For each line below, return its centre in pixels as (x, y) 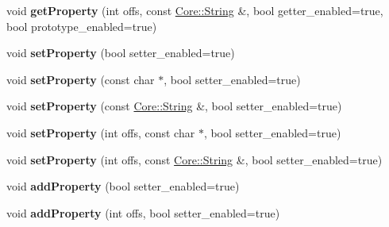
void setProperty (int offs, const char (101, 132)
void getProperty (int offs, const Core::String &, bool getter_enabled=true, (195, 10)
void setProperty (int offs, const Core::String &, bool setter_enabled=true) (194, 159)
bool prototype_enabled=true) (82, 26)
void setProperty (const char (81, 79)
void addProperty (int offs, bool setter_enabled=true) (143, 212)
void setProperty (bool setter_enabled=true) (121, 53)
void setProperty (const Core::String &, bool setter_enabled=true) (174, 106)
